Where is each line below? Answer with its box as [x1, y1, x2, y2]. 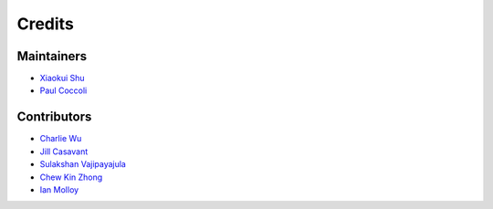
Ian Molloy [39, 183, 79, 195]
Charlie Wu [39, 133, 82, 144]
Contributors [16, 110, 92, 125]
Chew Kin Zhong [39, 172, 103, 183]
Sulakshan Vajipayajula [39, 159, 127, 170]
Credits [16, 14, 75, 34]
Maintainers [16, 48, 88, 64]
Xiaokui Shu [39, 73, 86, 84]
